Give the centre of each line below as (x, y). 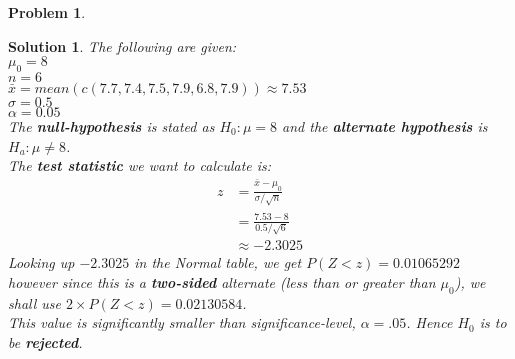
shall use (34, 302)
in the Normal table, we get (218, 262)
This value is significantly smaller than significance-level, (182, 322)
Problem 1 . (47, 12)
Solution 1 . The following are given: (122, 45)
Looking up (41, 262)
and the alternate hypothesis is (385, 125)
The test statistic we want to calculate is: (140, 165)
